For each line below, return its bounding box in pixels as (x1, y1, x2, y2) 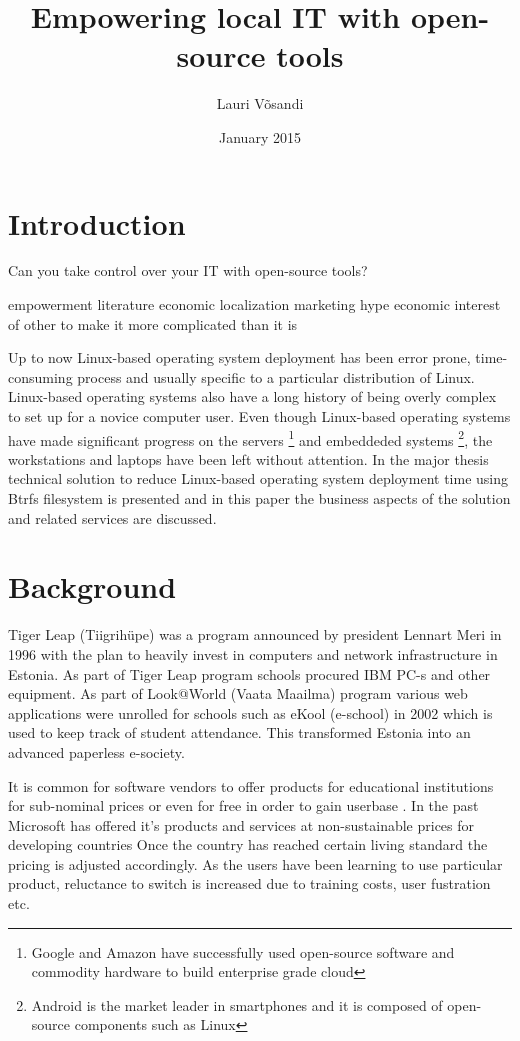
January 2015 (219, 126, 301, 147)
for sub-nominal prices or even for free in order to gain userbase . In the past (8, 795, 479, 816)
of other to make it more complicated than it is (8, 313, 298, 334)
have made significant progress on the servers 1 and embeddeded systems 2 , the (8, 426, 493, 450)
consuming (8, 366, 73, 387)
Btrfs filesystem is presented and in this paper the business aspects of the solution (8, 488, 511, 509)
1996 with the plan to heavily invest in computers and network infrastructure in (8, 643, 498, 664)
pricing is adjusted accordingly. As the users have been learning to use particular (8, 853, 503, 874)
